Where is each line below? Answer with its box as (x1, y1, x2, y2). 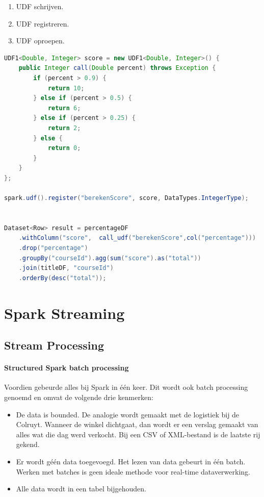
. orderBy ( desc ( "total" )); (18, 274, 107, 282)
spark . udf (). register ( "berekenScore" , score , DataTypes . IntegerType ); (4, 194, 249, 202)
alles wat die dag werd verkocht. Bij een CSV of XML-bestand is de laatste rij (16, 429, 260, 439)
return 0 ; (47, 144, 81, 152)
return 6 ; (47, 104, 81, 112)
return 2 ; (47, 124, 81, 132)
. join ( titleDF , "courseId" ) (18, 264, 114, 272)
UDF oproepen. (16, 35, 65, 46)
